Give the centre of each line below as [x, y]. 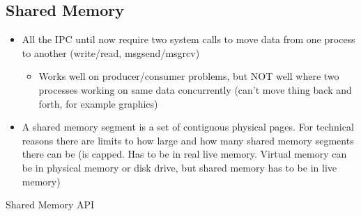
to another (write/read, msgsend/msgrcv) [111, 52]
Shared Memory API [50, 205]
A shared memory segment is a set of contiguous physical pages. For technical [188, 127]
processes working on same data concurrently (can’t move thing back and [195, 89]
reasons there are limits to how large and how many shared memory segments [188, 140]
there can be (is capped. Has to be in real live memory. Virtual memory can [184, 154]
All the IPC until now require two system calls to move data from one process [189, 39]
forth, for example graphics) [98, 103]
